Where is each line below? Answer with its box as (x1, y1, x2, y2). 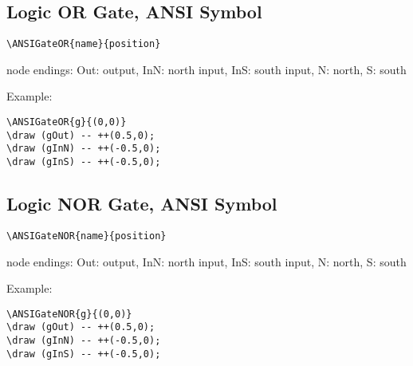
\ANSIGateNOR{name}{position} (6, 230, 167, 242)
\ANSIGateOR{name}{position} (6, 38, 161, 50)
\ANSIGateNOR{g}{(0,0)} (6, 308, 132, 320)
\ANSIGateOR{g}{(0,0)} (6, 116, 127, 128)
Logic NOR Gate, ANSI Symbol (6, 191, 277, 216)
